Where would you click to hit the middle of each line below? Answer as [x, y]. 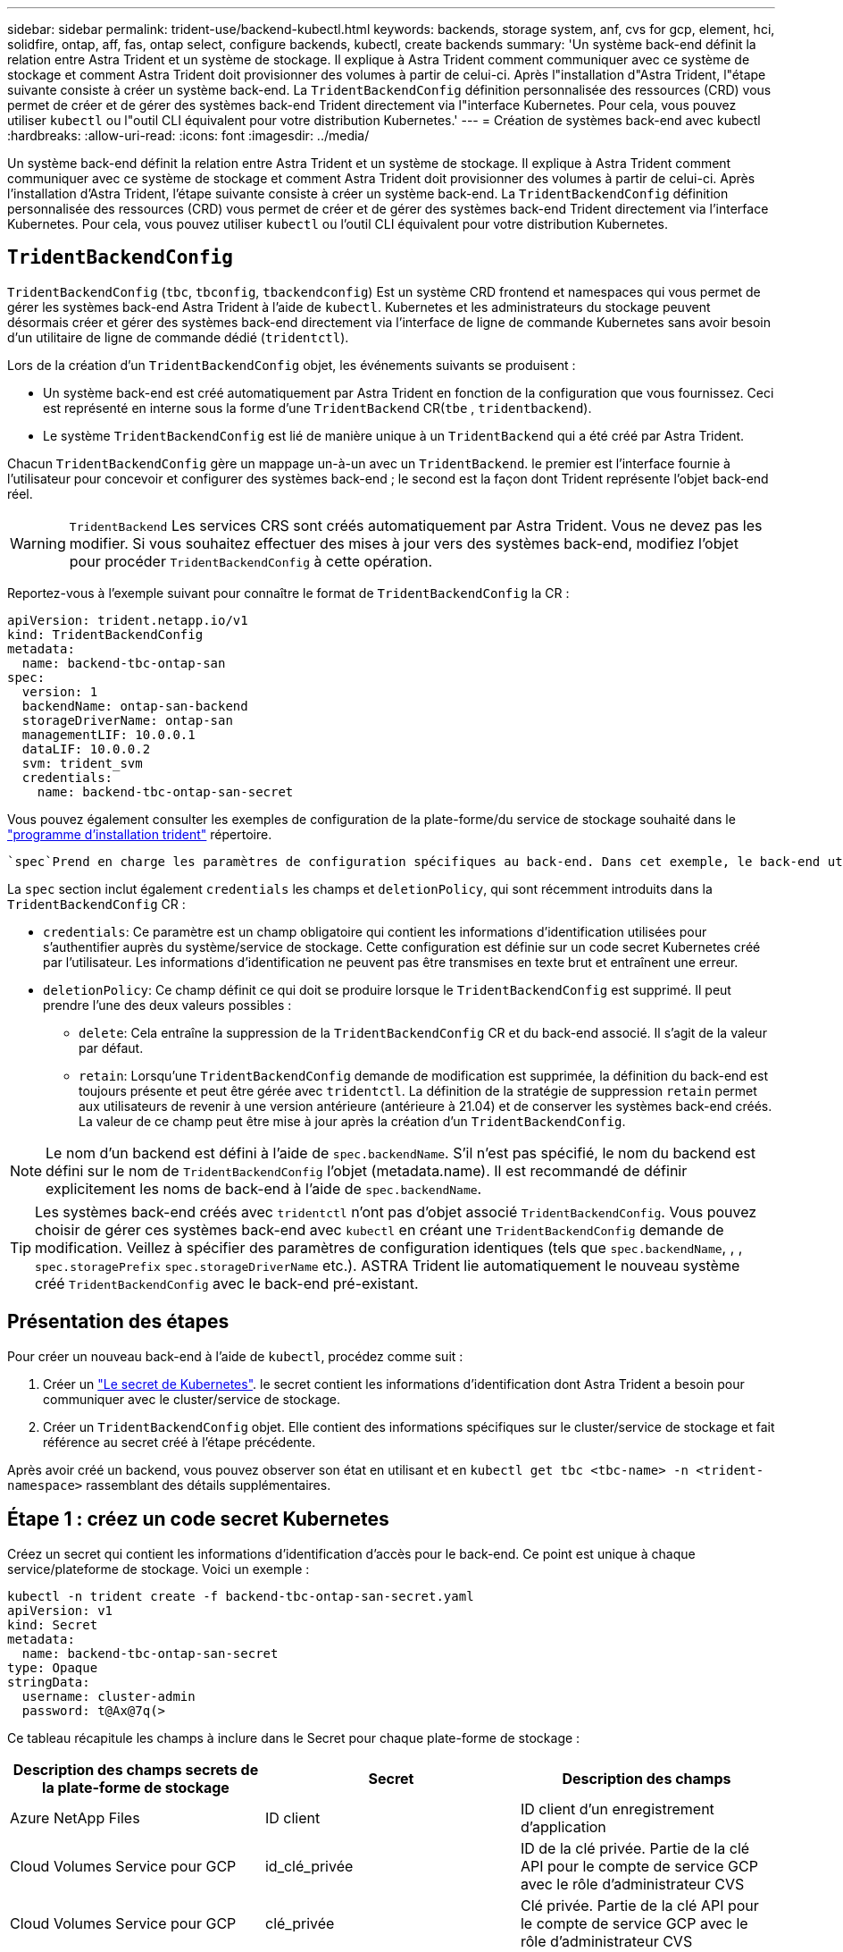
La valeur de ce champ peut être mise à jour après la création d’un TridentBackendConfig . [352, 1121]
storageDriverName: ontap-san [127, 720]
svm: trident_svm [82, 763]
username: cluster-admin [109, 1696]
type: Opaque [53, 1667]
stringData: [49, 1682]
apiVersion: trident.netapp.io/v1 [128, 620]
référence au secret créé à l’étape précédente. [179, 1442]
